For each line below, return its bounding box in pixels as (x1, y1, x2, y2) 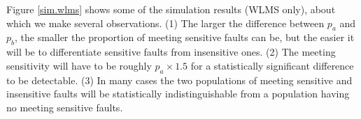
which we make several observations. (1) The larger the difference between (6, 15, 325, 30)
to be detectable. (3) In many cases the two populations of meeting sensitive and (6, 72, 353, 87)
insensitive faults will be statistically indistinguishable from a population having (6, 86, 350, 101)
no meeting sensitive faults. (6, 100, 123, 114)
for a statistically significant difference (190, 58, 354, 72)
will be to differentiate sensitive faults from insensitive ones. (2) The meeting (6, 45, 336, 59)
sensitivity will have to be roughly (6, 58, 152, 72)
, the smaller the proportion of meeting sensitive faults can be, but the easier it (15, 30, 355, 45)
